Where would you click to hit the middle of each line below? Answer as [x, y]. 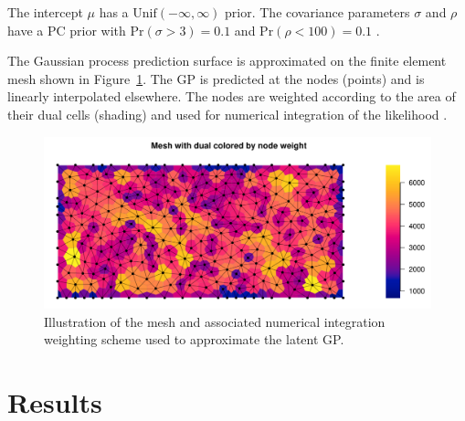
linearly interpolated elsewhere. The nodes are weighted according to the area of [232, 96]
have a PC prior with [67, 30]
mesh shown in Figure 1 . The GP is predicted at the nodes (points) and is [216, 78]
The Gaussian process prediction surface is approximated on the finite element [227, 61]
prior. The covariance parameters [317, 12]
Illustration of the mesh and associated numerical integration [215, 321]
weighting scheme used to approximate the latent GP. [194, 339]
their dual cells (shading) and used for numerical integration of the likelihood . [227, 114]
